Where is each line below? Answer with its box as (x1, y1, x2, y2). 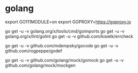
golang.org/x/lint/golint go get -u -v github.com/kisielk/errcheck (5, 33, 134, 39)
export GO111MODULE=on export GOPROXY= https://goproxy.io (5, 19, 131, 25)
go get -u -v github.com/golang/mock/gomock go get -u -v (5, 57, 124, 63)
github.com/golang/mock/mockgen (5, 62, 76, 68)
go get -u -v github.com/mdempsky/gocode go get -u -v (5, 43, 119, 48)
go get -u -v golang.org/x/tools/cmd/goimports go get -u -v (5, 28, 125, 34)
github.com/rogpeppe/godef (5, 48, 62, 54)
